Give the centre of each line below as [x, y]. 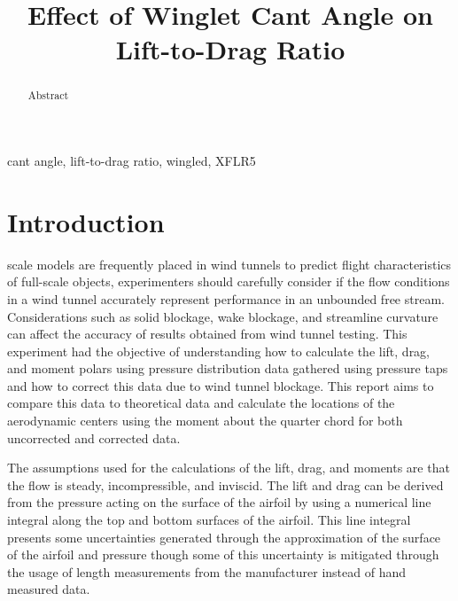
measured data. [49, 589]
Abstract [48, 95]
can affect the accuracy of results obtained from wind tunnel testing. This [207, 334]
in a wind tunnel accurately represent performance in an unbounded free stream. [226, 298]
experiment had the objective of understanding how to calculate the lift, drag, [219, 351]
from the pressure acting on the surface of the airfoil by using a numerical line [219, 502]
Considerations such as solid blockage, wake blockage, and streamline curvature [223, 316]
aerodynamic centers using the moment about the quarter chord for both [205, 421]
